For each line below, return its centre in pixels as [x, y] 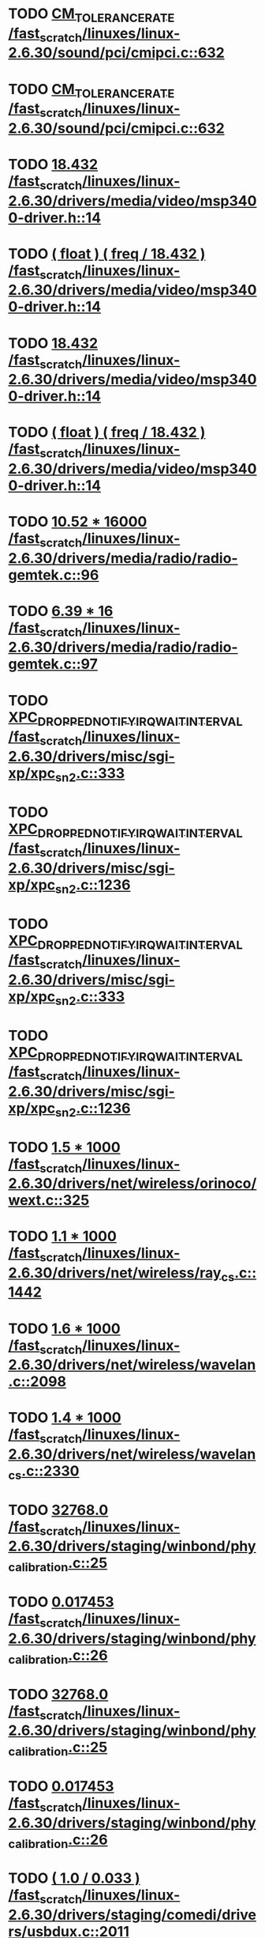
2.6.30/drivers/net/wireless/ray [115, 1273]
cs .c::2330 [44, 1472]
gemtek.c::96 [54, 575]
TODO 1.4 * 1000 [65, 1418]
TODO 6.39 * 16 [61, 611]
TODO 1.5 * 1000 [64, 1147]
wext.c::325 [49, 1201]
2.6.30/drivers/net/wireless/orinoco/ [132, 1184]
